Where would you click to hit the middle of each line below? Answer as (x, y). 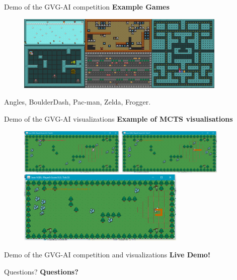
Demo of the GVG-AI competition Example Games (87, 7)
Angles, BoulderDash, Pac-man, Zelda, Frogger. (77, 102)
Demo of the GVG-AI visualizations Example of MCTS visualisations (118, 119)
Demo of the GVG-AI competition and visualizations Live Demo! (107, 254)
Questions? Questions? (41, 271)
